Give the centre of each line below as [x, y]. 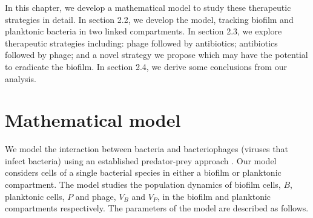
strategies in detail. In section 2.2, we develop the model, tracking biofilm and [149, 19]
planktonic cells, [35, 196]
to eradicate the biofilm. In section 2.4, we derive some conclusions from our [146, 66]
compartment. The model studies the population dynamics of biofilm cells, [143, 184]
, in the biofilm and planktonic [214, 196]
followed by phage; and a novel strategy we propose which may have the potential [156, 55]
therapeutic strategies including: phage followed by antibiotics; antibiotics [141, 43]
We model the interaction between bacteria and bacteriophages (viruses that [147, 149]
